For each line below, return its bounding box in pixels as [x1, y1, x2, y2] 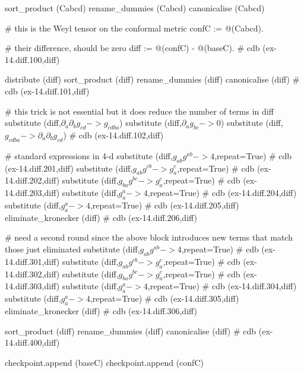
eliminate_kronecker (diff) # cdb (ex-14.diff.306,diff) [5, 304, 198, 317]
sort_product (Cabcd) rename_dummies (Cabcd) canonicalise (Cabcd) [5, 2, 265, 14]
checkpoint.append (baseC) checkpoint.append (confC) [5, 356, 204, 368]
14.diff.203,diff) [5, 186, 60, 199]
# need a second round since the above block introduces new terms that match [5, 231, 293, 244]
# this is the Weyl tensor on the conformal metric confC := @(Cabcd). [5, 21, 264, 34]
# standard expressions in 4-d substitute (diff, [5, 149, 173, 162]
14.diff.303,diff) [5, 280, 60, 292]
